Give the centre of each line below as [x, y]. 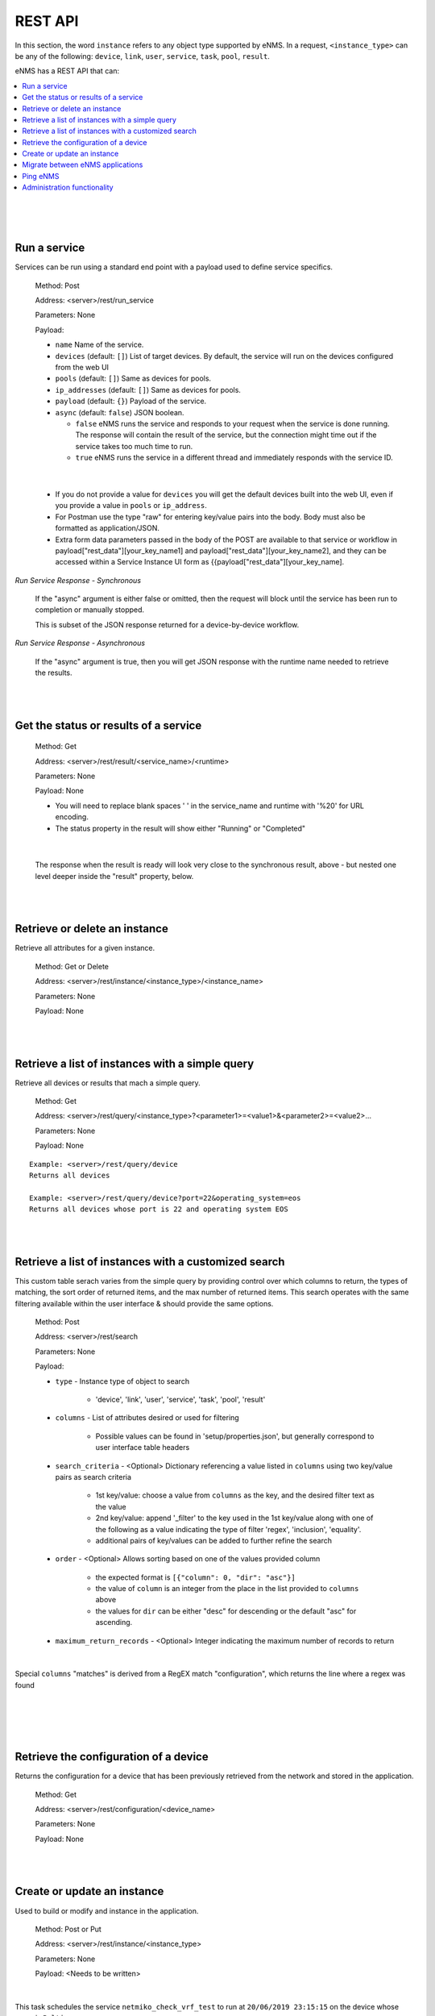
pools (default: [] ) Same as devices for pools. [133, 378]
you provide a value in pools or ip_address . [131, 506]
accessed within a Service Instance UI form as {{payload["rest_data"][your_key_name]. [200, 562]
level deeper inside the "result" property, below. [114, 876]
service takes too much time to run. [134, 446]
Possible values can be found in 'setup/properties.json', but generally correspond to [235, 1436]
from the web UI [82, 368]
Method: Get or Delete [72, 966]
